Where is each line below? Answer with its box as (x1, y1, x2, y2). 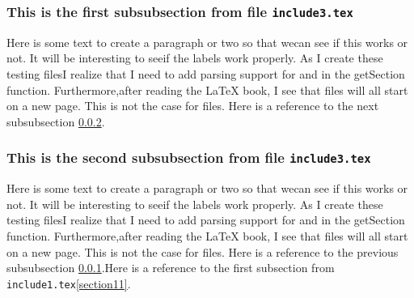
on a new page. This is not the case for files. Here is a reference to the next (6, 97, 379, 114)
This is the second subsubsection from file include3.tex (6, 147, 371, 168)
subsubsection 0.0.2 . (6, 113, 105, 130)
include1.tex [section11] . (6, 275, 131, 292)
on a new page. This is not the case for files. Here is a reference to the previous (6, 243, 399, 260)
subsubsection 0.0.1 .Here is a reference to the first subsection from (6, 259, 335, 276)
